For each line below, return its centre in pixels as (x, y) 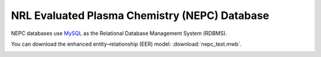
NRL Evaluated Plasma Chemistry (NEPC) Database (140, 15)
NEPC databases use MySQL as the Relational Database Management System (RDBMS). (119, 33)
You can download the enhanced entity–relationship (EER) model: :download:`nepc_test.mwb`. (126, 44)
